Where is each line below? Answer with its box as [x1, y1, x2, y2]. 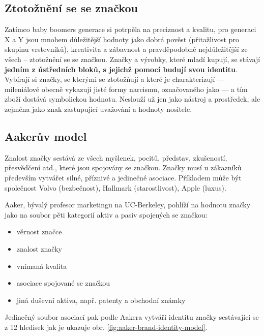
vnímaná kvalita [16, 260, 67, 271]
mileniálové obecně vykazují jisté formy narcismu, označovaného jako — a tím [5, 83, 248, 94]
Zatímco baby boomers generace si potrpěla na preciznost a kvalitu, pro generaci [5, 24, 256, 35]
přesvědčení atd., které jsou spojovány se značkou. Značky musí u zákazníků [5, 162, 242, 173]
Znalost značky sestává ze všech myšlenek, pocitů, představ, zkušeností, [5, 152, 227, 163]
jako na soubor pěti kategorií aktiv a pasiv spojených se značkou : [5, 209, 208, 220]
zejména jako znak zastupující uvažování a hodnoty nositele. [5, 103, 192, 114]
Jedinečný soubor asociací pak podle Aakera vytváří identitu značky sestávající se [5, 312, 259, 322]
